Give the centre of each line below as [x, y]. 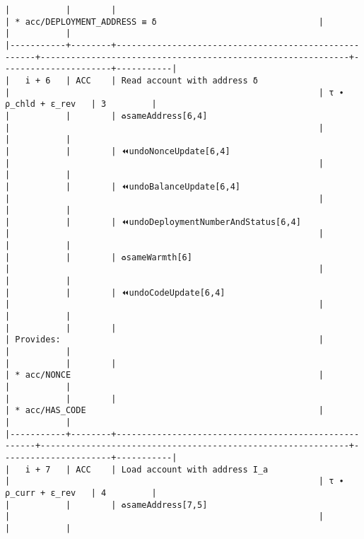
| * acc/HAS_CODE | [165, 411]
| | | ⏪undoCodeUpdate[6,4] [115, 292]
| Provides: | [165, 340]
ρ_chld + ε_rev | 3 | [81, 104]
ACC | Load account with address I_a [172, 469]
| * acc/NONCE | [165, 375]
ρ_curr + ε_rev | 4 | [81, 493]
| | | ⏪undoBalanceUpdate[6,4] [123, 186]
